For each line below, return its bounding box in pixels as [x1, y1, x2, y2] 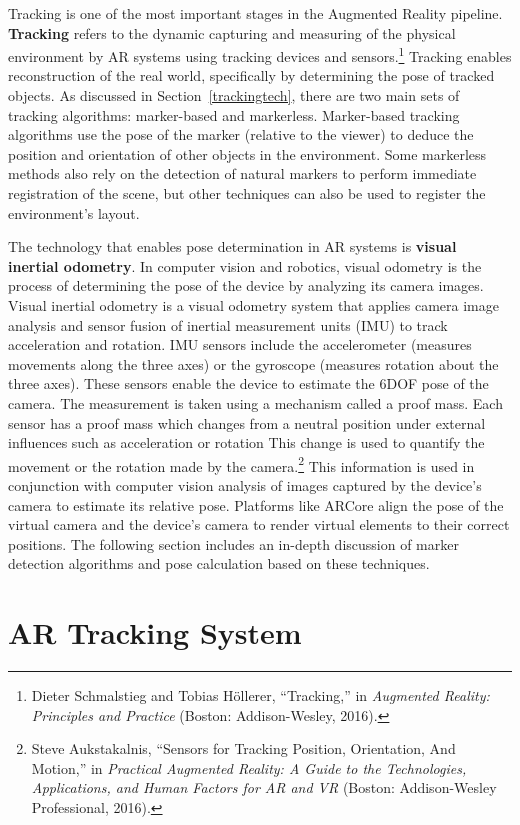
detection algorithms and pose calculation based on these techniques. [8, 553, 430, 574]
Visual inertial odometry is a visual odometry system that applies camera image [8, 294, 499, 315]
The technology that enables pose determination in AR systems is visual [8, 236, 457, 257]
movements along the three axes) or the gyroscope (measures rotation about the [8, 353, 499, 374]
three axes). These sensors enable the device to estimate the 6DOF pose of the [8, 373, 489, 394]
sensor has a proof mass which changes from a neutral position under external [8, 412, 486, 433]
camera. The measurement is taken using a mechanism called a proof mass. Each [8, 392, 503, 413]
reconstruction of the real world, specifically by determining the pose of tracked [8, 65, 495, 86]
